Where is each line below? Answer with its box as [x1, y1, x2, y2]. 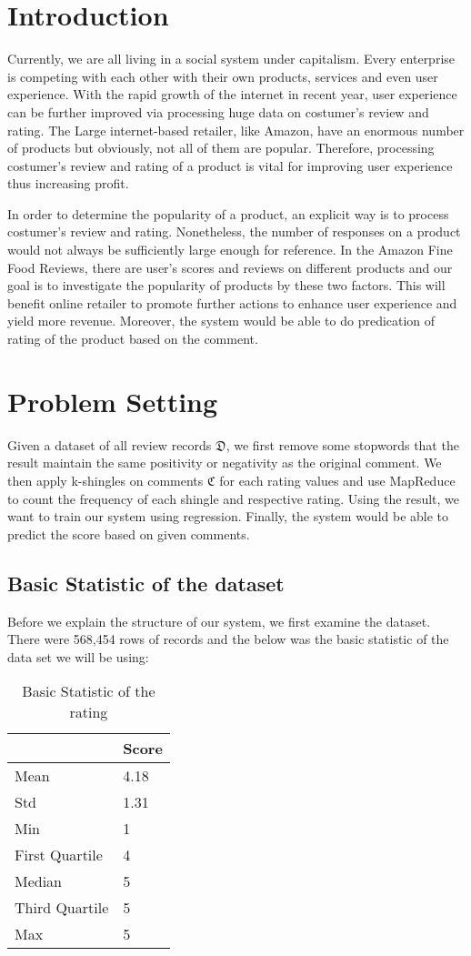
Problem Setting [7, 382, 218, 419]
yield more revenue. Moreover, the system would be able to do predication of [7, 311, 436, 330]
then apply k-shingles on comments [7, 470, 204, 489]
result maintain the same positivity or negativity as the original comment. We [7, 453, 442, 472]
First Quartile [15, 844, 103, 866]
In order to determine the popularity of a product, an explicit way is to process [7, 204, 449, 223]
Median [15, 870, 63, 892]
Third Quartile [15, 897, 109, 919]
